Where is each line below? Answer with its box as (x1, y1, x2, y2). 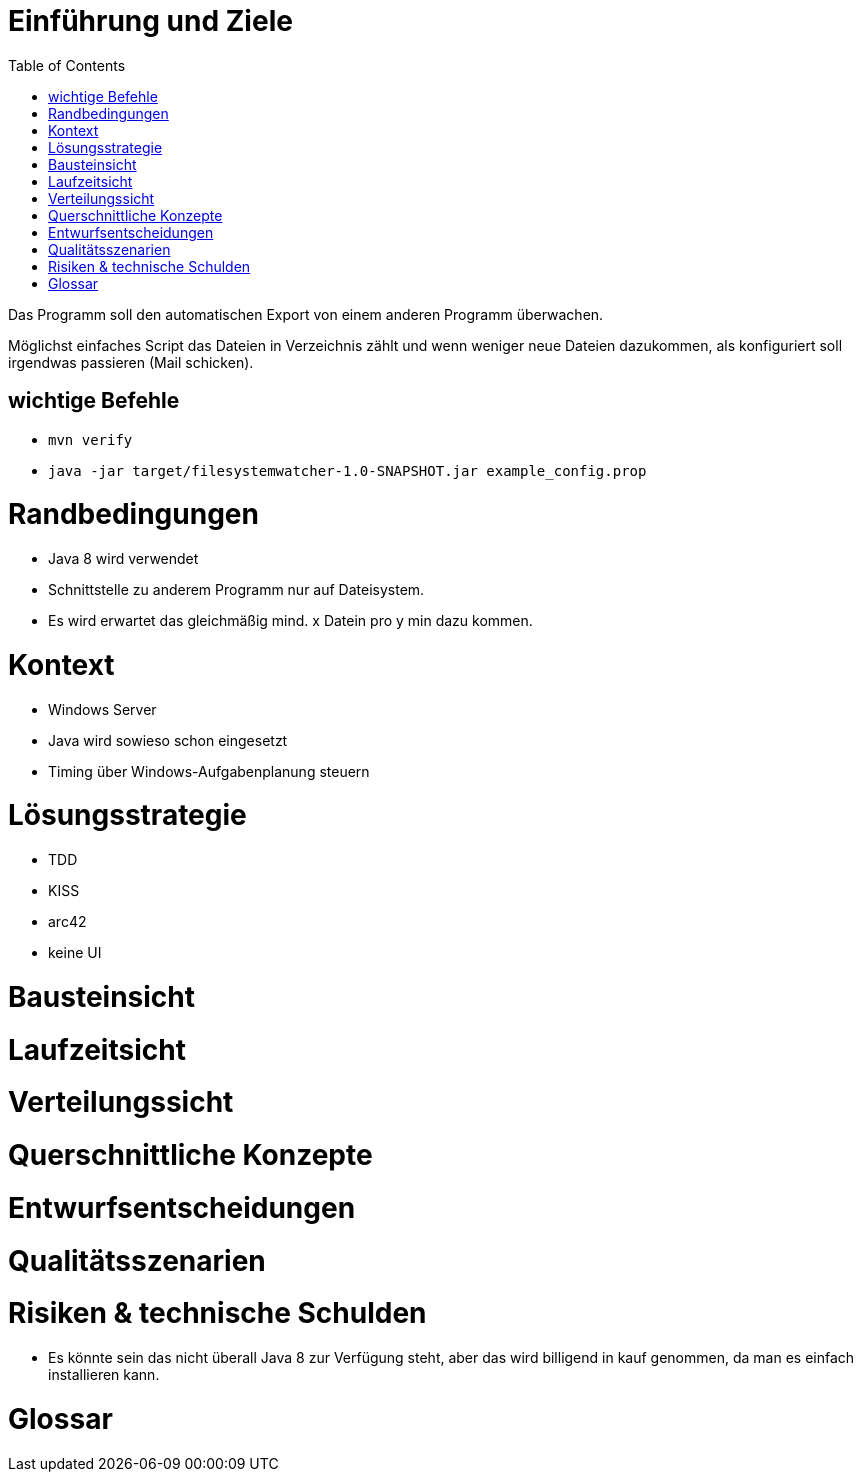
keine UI (48, 944, 102, 962)
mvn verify (48, 431, 133, 448)
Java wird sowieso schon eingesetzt (48, 731, 288, 749)
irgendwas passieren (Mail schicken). (8, 353, 254, 371)
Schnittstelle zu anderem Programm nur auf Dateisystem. (48, 581, 425, 599)
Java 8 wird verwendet (48, 550, 199, 568)
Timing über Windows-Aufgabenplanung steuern (48, 762, 370, 780)
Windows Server (48, 700, 157, 718)
